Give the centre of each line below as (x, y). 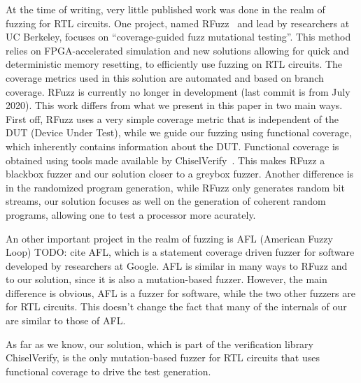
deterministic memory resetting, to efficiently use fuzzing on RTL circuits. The (174, 64)
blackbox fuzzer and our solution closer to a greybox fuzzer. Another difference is (180, 174)
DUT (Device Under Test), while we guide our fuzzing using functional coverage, (179, 132)
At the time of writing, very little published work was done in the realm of (165, 9)
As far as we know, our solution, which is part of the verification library (160, 344)
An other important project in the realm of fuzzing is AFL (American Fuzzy (169, 238)
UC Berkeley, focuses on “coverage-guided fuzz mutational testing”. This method (178, 37)
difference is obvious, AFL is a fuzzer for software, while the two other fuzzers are (180, 292)
